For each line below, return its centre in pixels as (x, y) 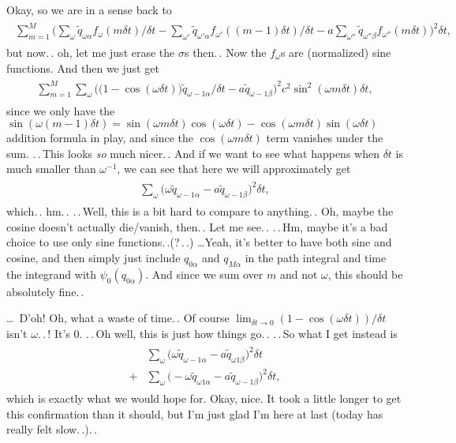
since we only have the (61, 110)
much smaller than (51, 169)
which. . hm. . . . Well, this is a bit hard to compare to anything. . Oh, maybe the (200, 211)
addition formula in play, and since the (100, 138)
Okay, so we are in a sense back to (89, 9)
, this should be (365, 274)
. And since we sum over (204, 274)
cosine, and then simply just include (93, 258)
